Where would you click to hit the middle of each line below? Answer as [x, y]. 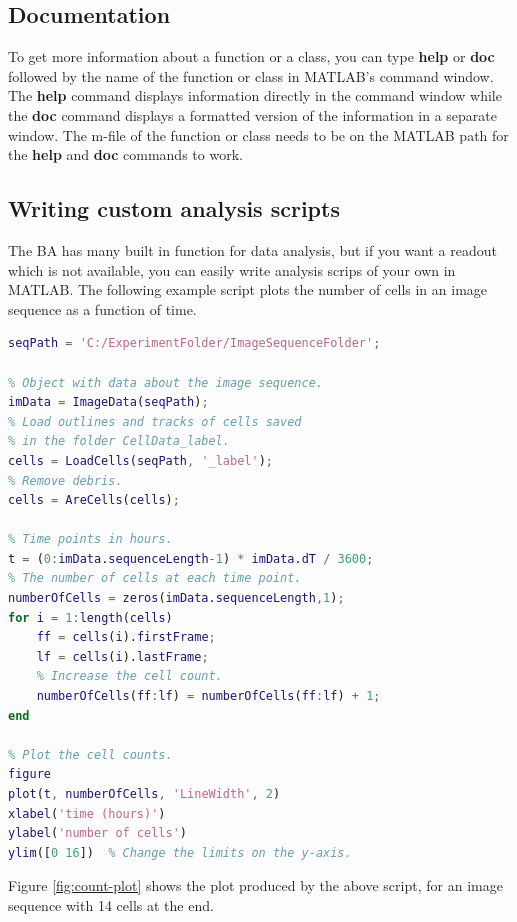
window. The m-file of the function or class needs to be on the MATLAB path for [258, 134]
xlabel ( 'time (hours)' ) [87, 813]
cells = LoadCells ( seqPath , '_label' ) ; [141, 460]
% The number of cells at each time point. [155, 578]
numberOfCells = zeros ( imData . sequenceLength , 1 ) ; [176, 598]
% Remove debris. [65, 480]
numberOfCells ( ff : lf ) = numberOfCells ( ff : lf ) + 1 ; [208, 696]
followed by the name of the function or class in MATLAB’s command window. [251, 75]
